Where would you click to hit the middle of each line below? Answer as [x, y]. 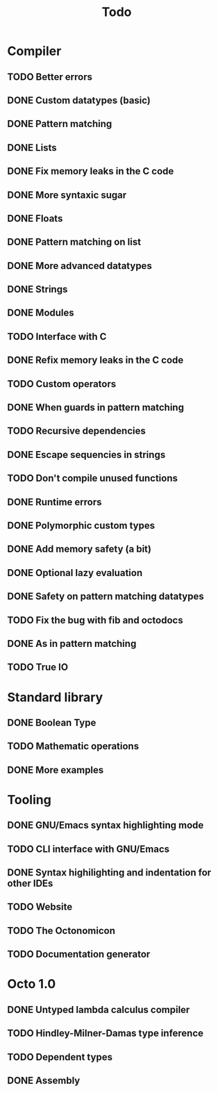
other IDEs [30, 884]
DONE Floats [35, 219]
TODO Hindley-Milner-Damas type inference [105, 1034]
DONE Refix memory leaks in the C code [95, 360]
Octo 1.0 [32, 984]
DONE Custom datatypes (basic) [79, 100]
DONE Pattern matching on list [74, 242]
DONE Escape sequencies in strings [86, 455]
